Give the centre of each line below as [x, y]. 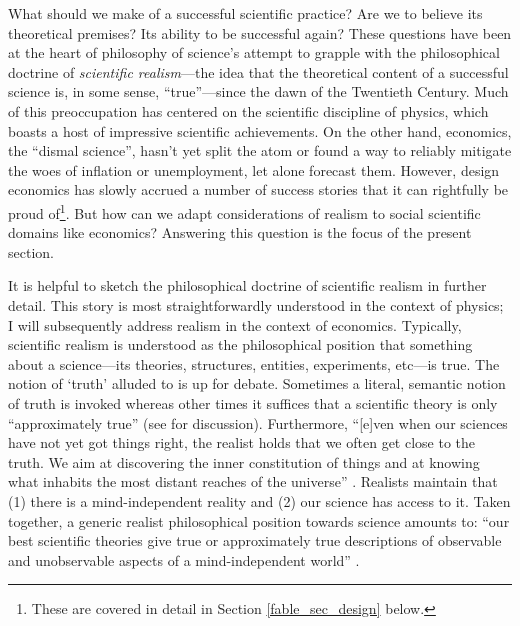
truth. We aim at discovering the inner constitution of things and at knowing [244, 461]
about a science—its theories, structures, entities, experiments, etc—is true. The [254, 363]
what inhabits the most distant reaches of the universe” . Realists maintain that [253, 481]
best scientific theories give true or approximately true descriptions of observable [255, 540]
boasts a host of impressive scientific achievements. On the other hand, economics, [260, 130]
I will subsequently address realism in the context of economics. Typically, [235, 324]
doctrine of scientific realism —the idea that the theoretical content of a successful [258, 71]
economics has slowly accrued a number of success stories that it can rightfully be [258, 189]
